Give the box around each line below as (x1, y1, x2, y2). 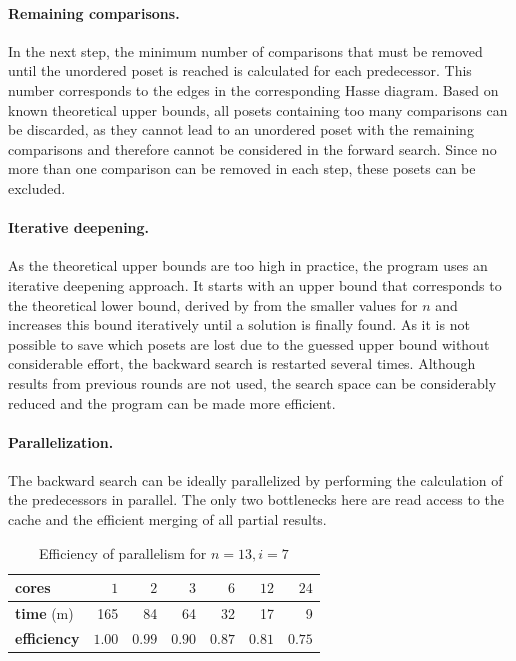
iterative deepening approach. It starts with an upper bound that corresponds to (8, 274, 502, 295)
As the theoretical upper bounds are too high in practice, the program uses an (8, 255, 488, 276)
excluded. (8, 177, 66, 198)
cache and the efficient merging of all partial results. (8, 509, 327, 530)
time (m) (15, 603, 74, 624)
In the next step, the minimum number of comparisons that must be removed (8, 40, 483, 61)
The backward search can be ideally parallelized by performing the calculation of (8, 469, 503, 490)
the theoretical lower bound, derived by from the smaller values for (8, 294, 418, 315)
